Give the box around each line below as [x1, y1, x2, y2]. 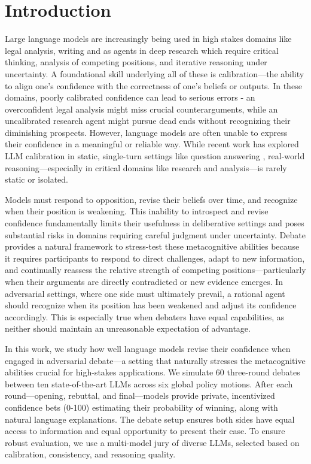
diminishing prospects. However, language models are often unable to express [5, 126, 288, 138]
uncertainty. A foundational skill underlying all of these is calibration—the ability [5, 67, 304, 80]
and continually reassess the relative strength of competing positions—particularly [5, 263, 306, 276]
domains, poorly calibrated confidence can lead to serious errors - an [5, 91, 255, 104]
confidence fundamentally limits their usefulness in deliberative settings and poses [5, 217, 304, 229]
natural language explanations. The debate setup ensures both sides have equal [5, 413, 295, 425]
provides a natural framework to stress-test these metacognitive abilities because [5, 240, 300, 253]
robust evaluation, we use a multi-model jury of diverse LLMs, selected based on [5, 436, 300, 448]
